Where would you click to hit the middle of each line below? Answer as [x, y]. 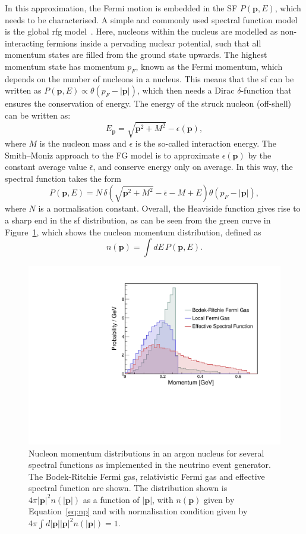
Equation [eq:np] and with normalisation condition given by [138, 511]
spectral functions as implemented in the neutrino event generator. [150, 465]
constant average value [46, 167]
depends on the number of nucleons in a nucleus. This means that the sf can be [149, 78]
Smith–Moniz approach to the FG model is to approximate [112, 155]
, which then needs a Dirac [186, 90]
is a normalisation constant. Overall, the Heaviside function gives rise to [169, 208]
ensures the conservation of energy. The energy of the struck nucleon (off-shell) [148, 103]
